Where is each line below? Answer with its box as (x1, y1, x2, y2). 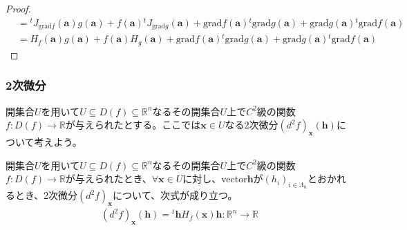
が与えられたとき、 (65, 171, 152, 186)
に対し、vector (182, 171, 247, 186)
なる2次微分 (225, 117, 278, 132)
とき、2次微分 (15, 188, 78, 202)
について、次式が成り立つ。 (113, 188, 238, 202)
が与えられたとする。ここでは (65, 117, 201, 132)
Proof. (6, 1, 31, 15)
